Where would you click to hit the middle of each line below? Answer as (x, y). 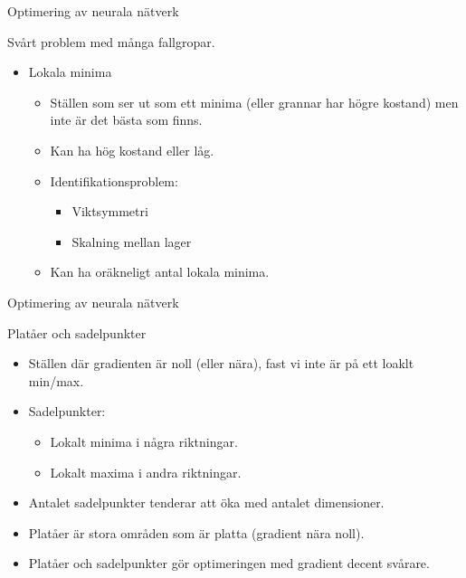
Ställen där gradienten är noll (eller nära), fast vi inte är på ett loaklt (221, 363)
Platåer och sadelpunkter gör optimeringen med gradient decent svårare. (229, 563)
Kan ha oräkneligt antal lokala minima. (160, 272)
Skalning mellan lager (132, 241)
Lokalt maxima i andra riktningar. (146, 472)
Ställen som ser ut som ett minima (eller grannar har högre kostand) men (254, 102)
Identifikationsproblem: (114, 180)
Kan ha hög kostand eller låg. (132, 150)
